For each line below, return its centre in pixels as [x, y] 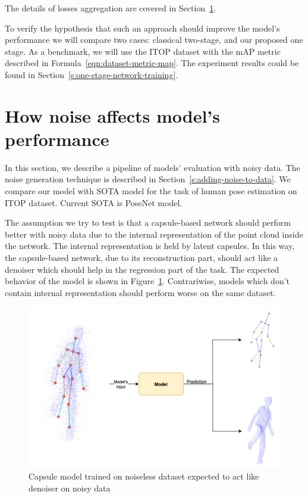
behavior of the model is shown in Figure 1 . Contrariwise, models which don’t [147, 281]
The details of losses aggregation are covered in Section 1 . [111, 8]
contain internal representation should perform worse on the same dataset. [140, 292]
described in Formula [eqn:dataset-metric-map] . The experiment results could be [152, 63]
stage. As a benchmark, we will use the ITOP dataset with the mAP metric [143, 51]
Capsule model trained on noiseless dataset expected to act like [144, 476]
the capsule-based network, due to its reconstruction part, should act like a [142, 258]
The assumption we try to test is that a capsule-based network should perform [148, 222]
